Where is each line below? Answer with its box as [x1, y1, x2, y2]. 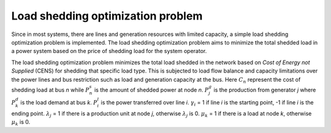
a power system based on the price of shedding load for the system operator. [11, 48, 207, 55]
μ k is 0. [11, 118, 31, 128]
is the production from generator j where [213, 86, 316, 93]
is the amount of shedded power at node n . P [94, 86, 209, 93]
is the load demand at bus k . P [20, 99, 97, 106]
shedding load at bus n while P [11, 86, 90, 93]
